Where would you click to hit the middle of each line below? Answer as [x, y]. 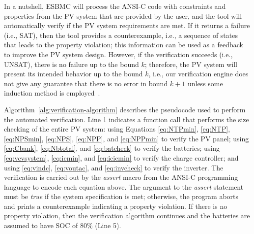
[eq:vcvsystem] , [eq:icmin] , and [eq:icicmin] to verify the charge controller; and [121, 157]
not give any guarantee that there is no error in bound [86, 83]
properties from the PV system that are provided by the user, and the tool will [123, 16]
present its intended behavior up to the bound [73, 74]
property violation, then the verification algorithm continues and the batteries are [127, 216]
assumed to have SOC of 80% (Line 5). [63, 225]
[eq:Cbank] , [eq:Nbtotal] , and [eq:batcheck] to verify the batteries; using [112, 148]
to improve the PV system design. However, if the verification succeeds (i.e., [118, 54]
